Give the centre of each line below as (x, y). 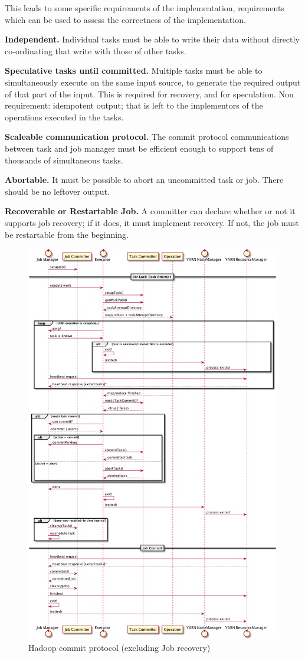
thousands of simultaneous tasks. (64, 160)
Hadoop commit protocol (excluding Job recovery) (119, 647)
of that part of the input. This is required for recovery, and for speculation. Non (149, 94)
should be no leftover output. (57, 191)
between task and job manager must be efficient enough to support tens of (139, 148)
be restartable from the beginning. (67, 234)
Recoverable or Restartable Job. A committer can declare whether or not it (150, 211)
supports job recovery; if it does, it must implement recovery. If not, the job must (152, 222)
